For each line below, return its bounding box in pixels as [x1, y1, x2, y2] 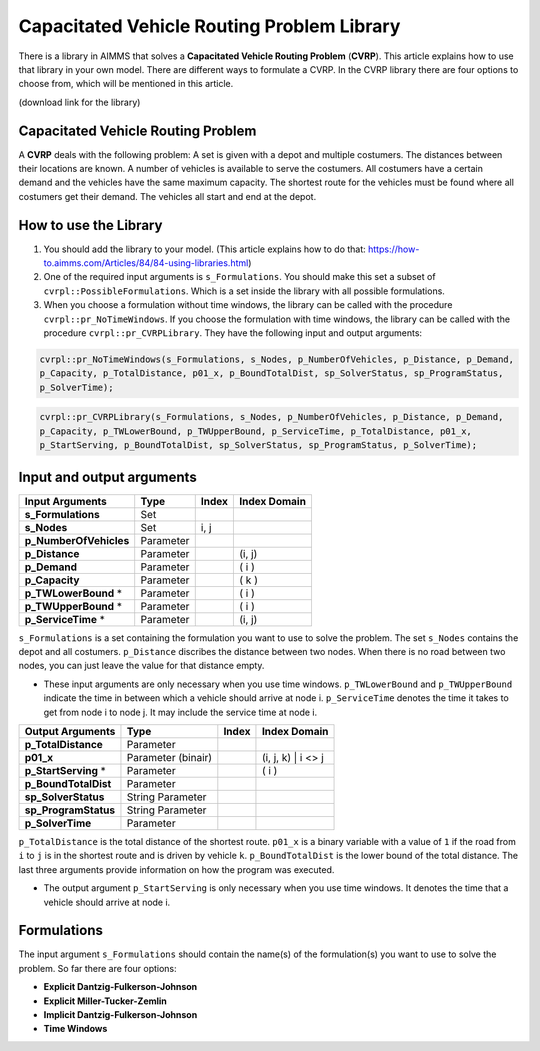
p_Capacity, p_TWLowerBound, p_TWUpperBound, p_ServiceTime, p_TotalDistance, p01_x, [39, 425, 472, 437]
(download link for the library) [18, 96, 141, 108]
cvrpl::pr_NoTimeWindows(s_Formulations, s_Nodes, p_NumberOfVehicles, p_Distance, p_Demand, [39, 354, 515, 365]
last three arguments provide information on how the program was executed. [18, 863, 335, 875]
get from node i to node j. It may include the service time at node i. [43, 706, 318, 718]
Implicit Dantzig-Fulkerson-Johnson [43, 1009, 198, 1021]
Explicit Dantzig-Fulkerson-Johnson [43, 981, 198, 993]
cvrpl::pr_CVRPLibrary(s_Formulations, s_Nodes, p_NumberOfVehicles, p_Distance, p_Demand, [39, 411, 504, 423]
